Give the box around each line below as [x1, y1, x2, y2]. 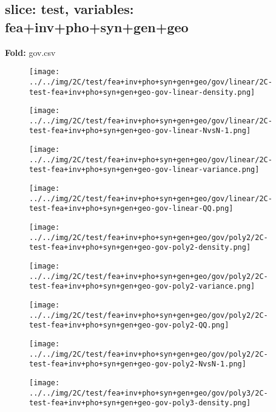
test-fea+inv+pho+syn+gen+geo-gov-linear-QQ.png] [29, 204, 234, 213]
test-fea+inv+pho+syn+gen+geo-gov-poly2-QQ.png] [29, 321, 229, 330]
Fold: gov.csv [5, 46, 56, 58]
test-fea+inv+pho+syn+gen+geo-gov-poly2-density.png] [29, 243, 251, 252]
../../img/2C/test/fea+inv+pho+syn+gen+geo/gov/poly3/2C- [29, 388, 268, 397]
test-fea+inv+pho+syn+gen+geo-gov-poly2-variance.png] [29, 282, 255, 291]
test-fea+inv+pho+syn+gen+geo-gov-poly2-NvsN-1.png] [29, 360, 246, 369]
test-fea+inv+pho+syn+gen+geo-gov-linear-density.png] [29, 88, 255, 97]
